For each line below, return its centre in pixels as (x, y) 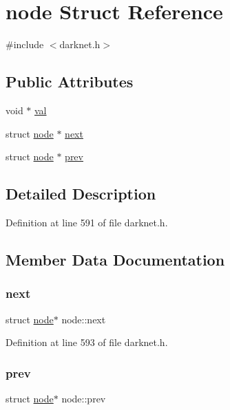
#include (25, 44)
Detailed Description (81, 194)
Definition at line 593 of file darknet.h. (87, 342)
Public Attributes (70, 82)
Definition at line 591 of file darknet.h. (87, 222)
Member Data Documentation (115, 259)
